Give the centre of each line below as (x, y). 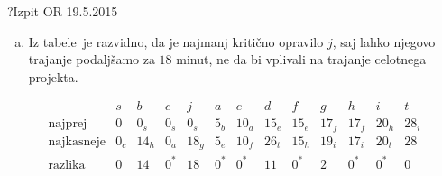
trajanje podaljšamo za (92, 59)
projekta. (53, 76)
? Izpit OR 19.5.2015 (63, 11)
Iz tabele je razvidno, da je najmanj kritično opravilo (176, 41)
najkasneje (77, 141)
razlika (67, 165)
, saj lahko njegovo (384, 41)
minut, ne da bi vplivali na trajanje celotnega (301, 59)
